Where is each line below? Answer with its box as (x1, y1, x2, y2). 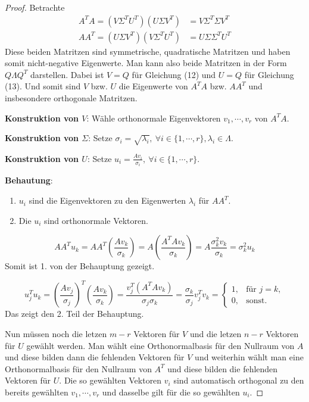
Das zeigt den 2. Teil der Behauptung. (5, 307, 144, 320)
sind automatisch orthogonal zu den (173, 374, 304, 387)
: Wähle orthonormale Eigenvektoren (86, 111, 221, 124)
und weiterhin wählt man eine (195, 351, 304, 363)
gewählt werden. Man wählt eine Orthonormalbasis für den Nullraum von (26, 339, 295, 351)
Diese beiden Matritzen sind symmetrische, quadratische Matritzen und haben (5, 45, 291, 57)
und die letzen (189, 327, 242, 339)
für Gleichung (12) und (132, 68, 216, 80)
